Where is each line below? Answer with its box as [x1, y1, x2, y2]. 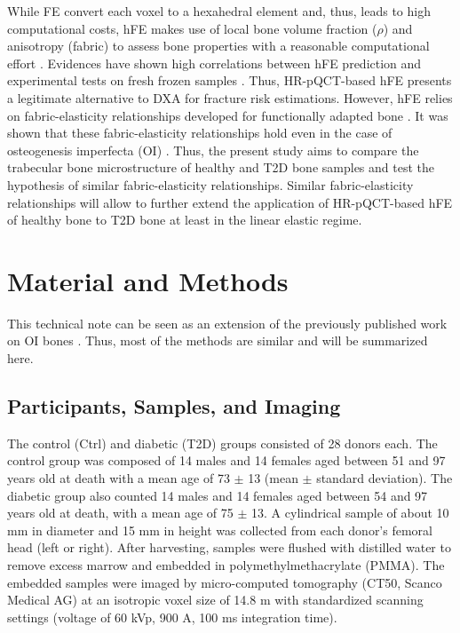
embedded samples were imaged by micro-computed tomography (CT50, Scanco [7, 573, 442, 591]
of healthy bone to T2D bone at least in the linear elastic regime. [7, 210, 362, 229]
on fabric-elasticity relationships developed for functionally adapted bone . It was [7, 106, 448, 124]
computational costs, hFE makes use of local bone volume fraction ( [7, 19, 377, 37]
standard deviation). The [316, 469, 453, 487]
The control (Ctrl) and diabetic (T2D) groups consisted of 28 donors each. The [7, 433, 438, 452]
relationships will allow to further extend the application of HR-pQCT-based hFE [7, 193, 453, 211]
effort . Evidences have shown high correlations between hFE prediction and [7, 53, 422, 72]
